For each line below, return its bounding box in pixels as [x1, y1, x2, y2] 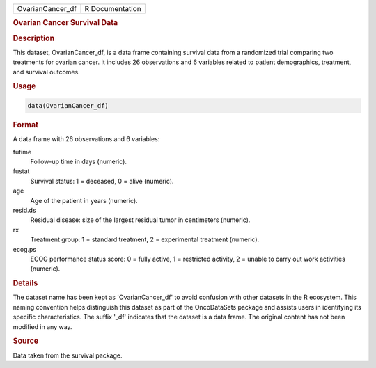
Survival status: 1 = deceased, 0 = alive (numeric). [30, 177, 174, 185]
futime [13, 147, 31, 156]
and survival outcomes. [13, 67, 80, 76]
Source [13, 336, 39, 346]
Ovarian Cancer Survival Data [13, 18, 118, 28]
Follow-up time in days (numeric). [30, 157, 127, 166]
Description [13, 33, 55, 43]
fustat [13, 167, 30, 175]
